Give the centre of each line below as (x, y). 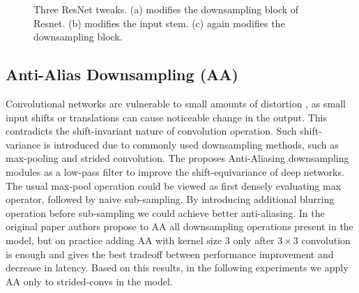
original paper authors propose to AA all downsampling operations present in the (179, 226)
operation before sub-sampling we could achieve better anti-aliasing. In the (165, 212)
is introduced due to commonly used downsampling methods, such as (191, 144)
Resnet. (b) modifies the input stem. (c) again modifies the (159, 23)
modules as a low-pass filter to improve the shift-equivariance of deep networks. (175, 171)
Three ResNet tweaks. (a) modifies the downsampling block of (166, 9)
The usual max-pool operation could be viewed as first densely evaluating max (174, 185)
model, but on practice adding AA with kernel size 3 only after (140, 240)
